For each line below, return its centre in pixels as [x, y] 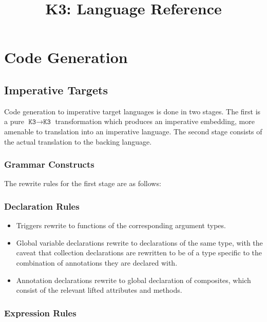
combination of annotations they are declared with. [97, 262]
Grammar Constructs [49, 164]
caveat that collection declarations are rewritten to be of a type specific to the [139, 253]
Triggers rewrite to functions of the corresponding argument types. [121, 225]
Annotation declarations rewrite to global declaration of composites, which [133, 280]
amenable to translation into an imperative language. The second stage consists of [133, 131]
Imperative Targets [56, 89]
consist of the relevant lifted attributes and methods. [99, 290]
